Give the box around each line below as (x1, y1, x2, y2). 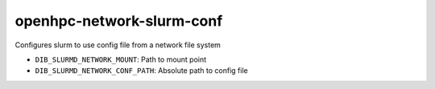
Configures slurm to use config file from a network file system (14, 40, 222, 50)
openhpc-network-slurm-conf (14, 12, 223, 30)
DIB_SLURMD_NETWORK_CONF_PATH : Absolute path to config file (35, 66, 249, 75)
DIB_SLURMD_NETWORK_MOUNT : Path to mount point (35, 55, 207, 64)
